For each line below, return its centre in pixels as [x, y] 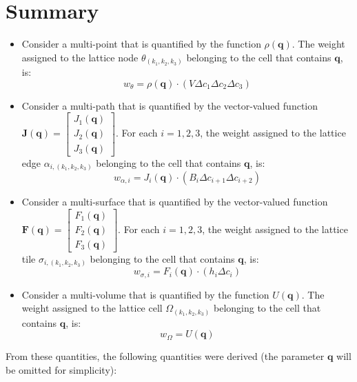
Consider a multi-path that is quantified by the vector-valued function [170, 105]
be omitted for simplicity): [61, 369]
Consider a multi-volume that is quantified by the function [145, 294]
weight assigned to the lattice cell [92, 308]
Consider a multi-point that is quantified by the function [141, 44]
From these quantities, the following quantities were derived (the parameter [165, 356]
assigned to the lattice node [80, 57]
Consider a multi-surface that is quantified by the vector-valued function [175, 202]
